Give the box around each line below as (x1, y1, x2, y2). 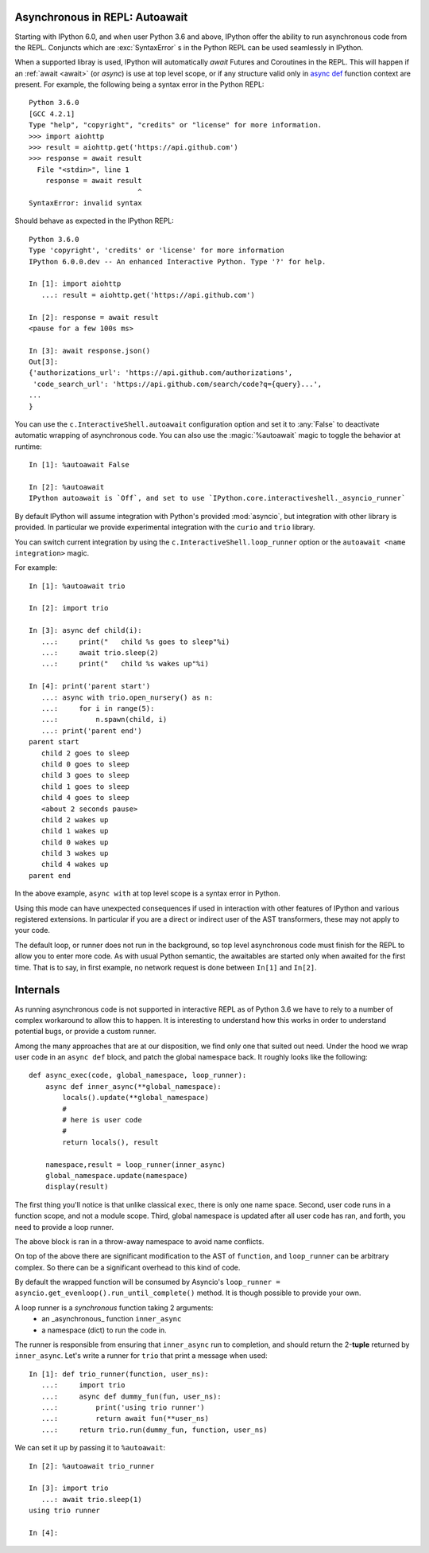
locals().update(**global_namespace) (62, 1093, 210, 1102)
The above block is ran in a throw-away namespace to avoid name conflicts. (14, 1236, 265, 1246)
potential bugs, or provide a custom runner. (14, 1027, 157, 1036)
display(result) (44, 1182, 109, 1192)
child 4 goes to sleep (41, 793, 130, 802)
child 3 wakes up (41, 849, 109, 858)
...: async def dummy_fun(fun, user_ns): (41, 1391, 222, 1401)
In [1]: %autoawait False (29, 460, 130, 470)
